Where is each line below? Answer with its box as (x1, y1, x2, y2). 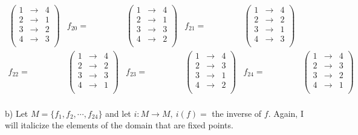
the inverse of (212, 107, 262, 119)
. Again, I (268, 107, 304, 119)
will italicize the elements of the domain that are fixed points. (5, 119, 233, 131)
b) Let (5, 107, 28, 119)
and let (105, 107, 131, 119)
